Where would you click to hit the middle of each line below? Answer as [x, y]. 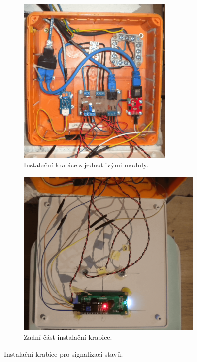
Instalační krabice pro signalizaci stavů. [64, 354]
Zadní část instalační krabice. [68, 337]
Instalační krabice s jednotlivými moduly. [86, 165]
